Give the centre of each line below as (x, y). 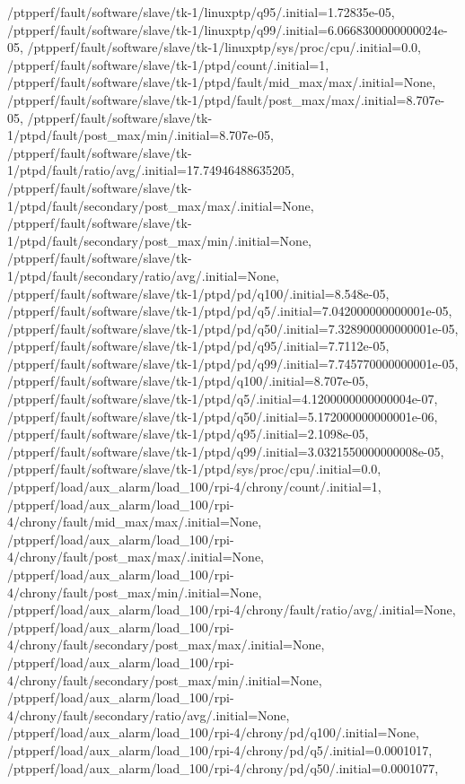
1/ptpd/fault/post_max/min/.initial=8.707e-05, (140, 135)
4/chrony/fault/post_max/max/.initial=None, (136, 557)
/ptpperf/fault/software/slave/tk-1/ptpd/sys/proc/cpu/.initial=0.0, (194, 469)
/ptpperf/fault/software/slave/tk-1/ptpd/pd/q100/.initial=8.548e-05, (198, 293)
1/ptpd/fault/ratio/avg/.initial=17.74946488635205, (151, 170)
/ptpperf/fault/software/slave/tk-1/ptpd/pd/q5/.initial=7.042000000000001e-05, (230, 311)
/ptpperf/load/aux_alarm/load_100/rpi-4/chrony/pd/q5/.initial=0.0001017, (220, 749)
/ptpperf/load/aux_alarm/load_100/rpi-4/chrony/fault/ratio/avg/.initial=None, (232, 610)
